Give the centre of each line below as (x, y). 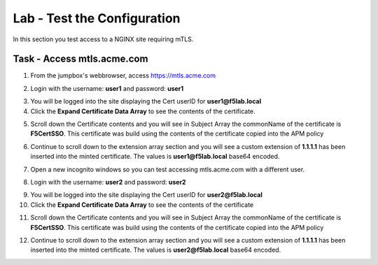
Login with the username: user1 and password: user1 (107, 88)
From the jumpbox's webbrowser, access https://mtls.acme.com (123, 76)
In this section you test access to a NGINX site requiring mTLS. (103, 39)
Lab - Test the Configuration (97, 18)
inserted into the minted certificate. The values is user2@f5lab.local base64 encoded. (156, 250)
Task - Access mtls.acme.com (80, 59)
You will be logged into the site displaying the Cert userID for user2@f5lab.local (146, 195)
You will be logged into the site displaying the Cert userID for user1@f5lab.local (146, 101)
